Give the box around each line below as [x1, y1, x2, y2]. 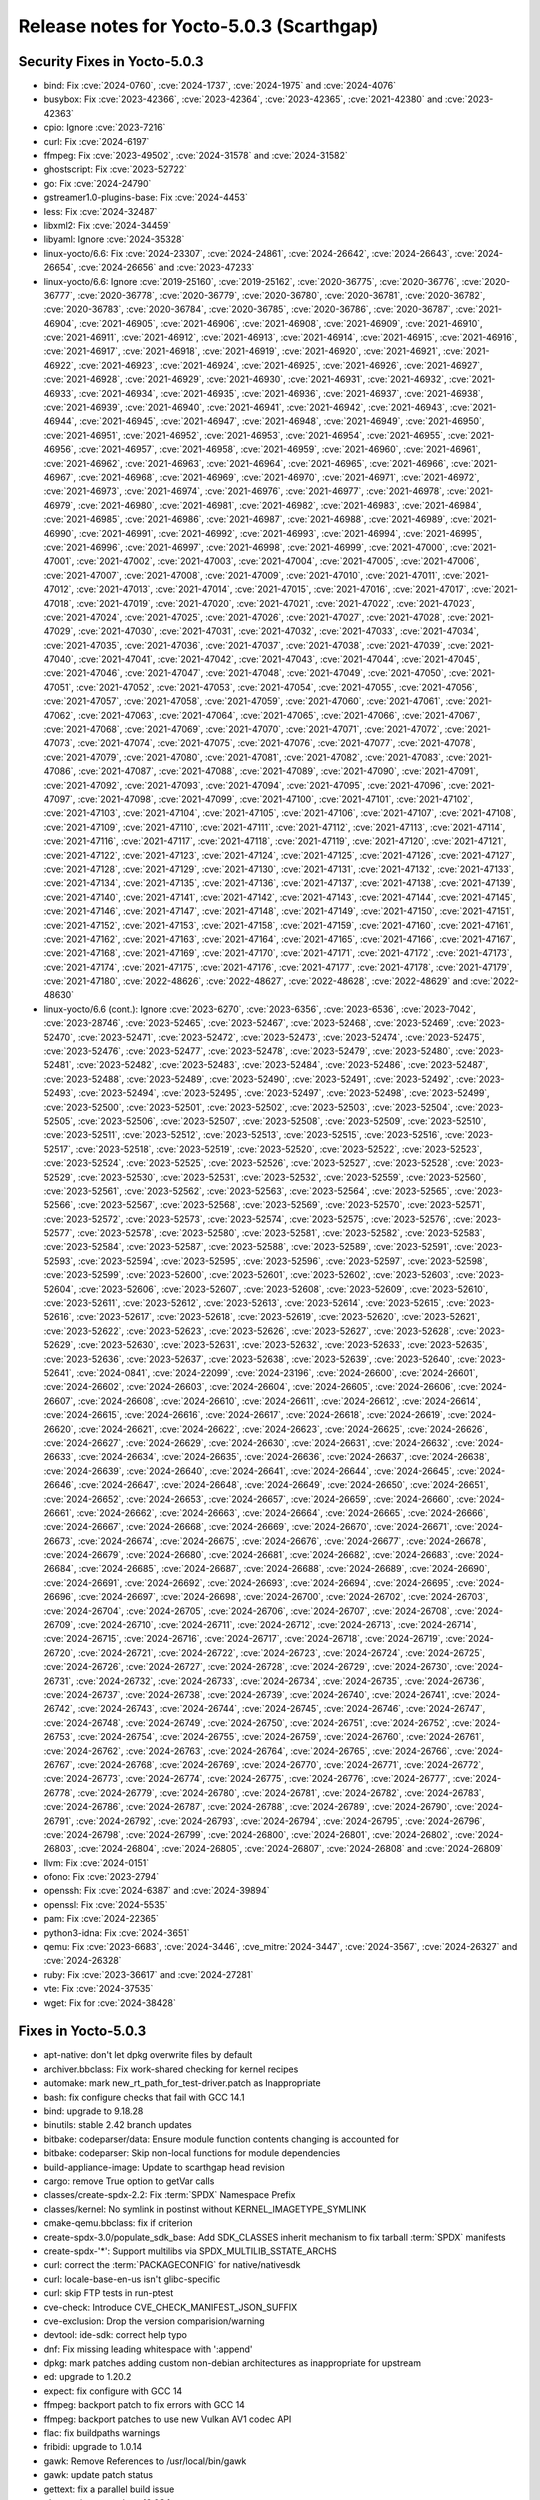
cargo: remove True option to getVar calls [43, 2175, 215, 2187]
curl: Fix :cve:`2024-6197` [43, 135, 150, 147]
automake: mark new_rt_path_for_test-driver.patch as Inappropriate [43, 2077, 321, 2089]
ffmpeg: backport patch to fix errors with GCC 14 [43, 2399, 245, 2411]
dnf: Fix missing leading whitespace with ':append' [43, 2343, 254, 2355]
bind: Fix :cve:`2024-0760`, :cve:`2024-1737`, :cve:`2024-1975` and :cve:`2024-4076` [43, 80, 397, 92]
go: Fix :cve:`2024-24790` [43, 177, 152, 189]
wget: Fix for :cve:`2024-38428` [43, 1996, 177, 2009]
